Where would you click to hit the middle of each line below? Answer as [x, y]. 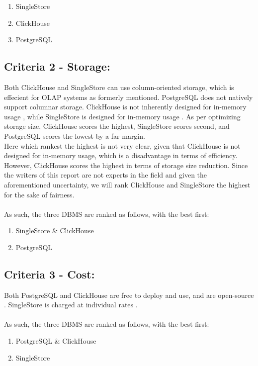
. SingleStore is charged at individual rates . [71, 305]
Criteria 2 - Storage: [57, 66]
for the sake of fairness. [39, 194]
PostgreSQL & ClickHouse [56, 341]
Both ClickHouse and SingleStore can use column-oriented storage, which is [119, 87]
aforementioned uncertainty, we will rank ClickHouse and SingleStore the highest [127, 184]
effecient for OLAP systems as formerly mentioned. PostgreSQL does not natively [129, 97]
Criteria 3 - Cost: [49, 274]
